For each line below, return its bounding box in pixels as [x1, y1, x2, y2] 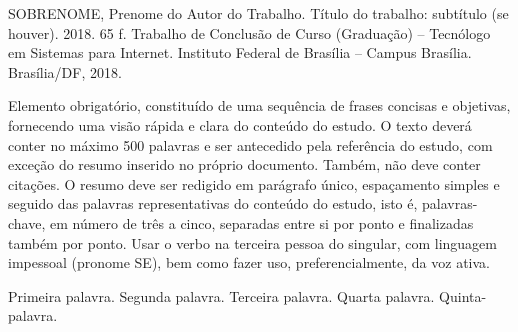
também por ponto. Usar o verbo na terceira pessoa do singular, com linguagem [8, 232, 497, 253]
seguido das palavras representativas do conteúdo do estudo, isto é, [8, 193, 418, 214]
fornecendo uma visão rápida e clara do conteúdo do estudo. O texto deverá [8, 114, 472, 135]
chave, [8, 212, 46, 233]
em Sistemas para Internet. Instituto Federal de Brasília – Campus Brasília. [8, 42, 472, 63]
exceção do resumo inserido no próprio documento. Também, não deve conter [8, 154, 481, 175]
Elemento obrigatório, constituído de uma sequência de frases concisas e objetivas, [8, 95, 511, 116]
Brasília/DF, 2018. [8, 61, 122, 82]
